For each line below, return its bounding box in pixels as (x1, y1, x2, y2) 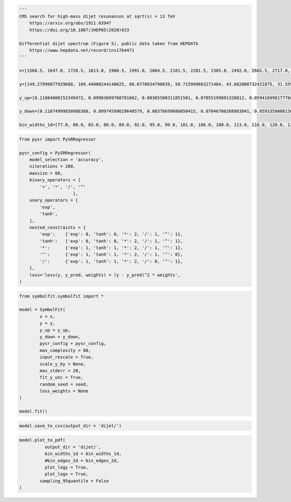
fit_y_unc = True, (39, 375, 83, 380)
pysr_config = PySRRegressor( (19, 150, 91, 156)
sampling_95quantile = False (39, 478, 109, 484)
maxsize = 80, (29, 170, 63, 176)
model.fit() (19, 408, 48, 414)
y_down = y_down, (39, 334, 81, 339)
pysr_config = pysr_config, (39, 341, 107, 346)
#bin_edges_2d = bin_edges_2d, (44, 458, 119, 463)
